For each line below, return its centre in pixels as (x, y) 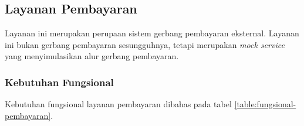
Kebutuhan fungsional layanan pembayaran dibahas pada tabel (118, 104)
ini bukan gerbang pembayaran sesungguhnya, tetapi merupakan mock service (145, 44)
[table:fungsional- (265, 104)
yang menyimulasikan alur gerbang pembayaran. (92, 56)
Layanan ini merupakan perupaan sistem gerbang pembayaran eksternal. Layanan (152, 33)
